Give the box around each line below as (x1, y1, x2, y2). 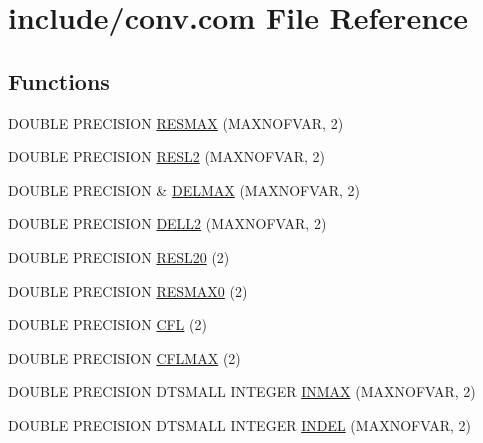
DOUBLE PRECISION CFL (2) (8, 314, 207, 335)
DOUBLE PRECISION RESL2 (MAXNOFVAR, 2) (8, 146, 325, 167)
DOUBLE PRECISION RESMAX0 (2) (8, 280, 248, 301)
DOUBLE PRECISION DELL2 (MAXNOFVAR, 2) (8, 213, 327, 234)
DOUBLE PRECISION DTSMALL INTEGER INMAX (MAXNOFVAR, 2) (8, 381, 476, 402)
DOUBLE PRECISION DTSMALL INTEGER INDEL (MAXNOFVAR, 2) (8, 414, 471, 435)
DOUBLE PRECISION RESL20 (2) (8, 246, 230, 267)
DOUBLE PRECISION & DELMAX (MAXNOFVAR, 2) (8, 179, 360, 200)
